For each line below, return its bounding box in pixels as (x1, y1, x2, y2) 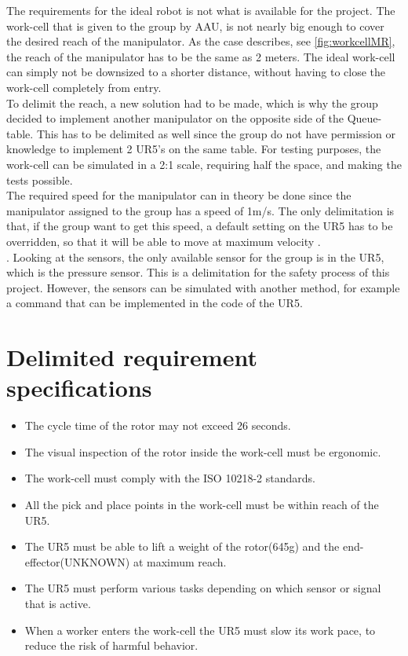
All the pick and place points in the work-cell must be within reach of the (24, 496, 379, 512)
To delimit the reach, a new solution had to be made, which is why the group (6, 94, 378, 111)
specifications (6, 372, 152, 404)
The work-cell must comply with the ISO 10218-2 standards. (24, 470, 315, 486)
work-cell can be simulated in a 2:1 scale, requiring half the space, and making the (6, 156, 402, 172)
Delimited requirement (6, 341, 257, 373)
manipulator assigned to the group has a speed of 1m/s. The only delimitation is (6, 202, 395, 218)
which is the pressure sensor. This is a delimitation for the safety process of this (6, 264, 390, 280)
